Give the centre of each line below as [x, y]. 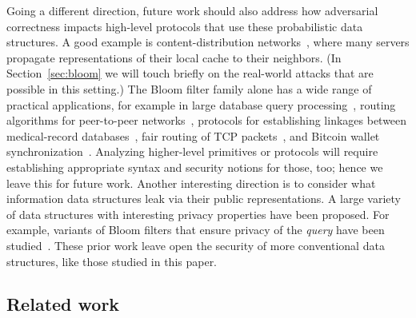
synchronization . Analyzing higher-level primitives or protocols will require [192, 151]
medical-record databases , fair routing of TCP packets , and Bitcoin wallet [193, 135]
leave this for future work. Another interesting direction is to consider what [191, 183]
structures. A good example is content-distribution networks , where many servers [208, 42]
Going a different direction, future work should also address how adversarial [192, 10]
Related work [63, 304]
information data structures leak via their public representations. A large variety [204, 199]
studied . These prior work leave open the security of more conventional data [196, 245]
